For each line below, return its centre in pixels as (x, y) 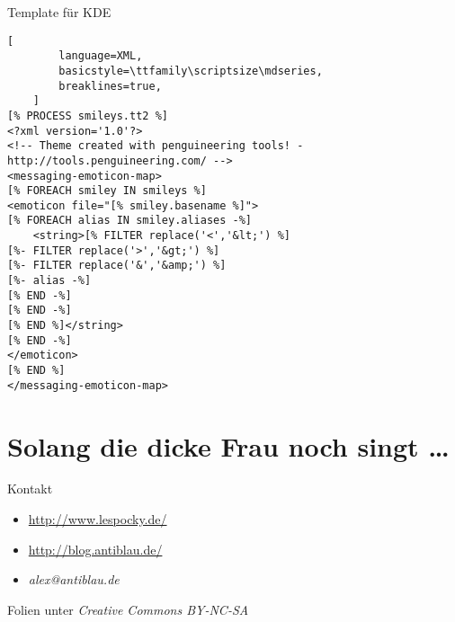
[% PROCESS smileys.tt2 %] (88, 116)
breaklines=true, (110, 86)
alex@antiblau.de (74, 579)
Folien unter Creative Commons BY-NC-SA (128, 609)
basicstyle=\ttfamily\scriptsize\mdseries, (191, 71)
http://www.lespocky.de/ (98, 519)
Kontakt (30, 489)
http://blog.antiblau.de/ (95, 549)
